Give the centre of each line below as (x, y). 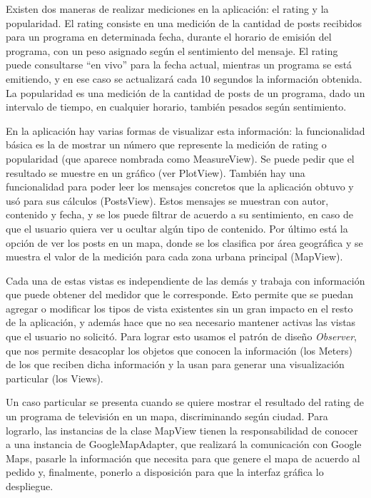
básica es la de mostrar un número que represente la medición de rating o (166, 144)
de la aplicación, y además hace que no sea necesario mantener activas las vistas (181, 322)
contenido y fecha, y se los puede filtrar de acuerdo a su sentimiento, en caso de (179, 214)
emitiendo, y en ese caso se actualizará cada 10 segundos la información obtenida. (184, 78)
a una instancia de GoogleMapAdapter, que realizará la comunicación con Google (184, 444)
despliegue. (30, 486)
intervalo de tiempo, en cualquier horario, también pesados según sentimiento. (176, 107)
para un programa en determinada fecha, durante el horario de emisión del (169, 37)
